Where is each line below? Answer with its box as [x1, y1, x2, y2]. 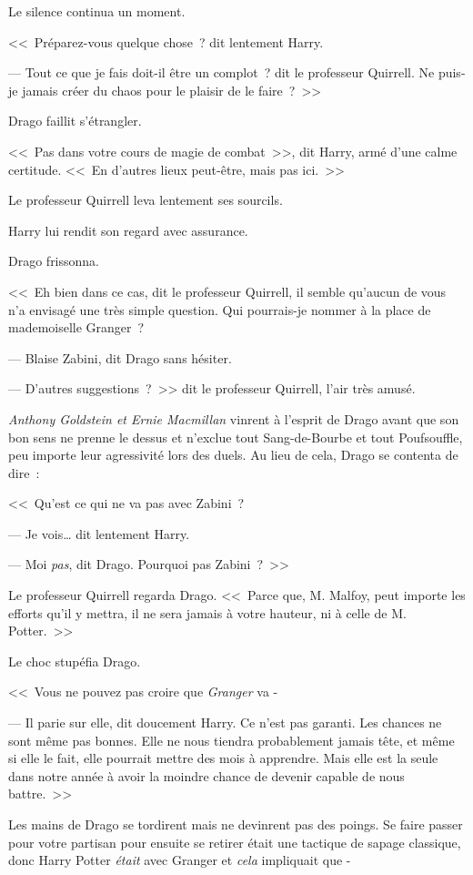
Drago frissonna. [8, 251, 100, 270]
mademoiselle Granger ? [8, 318, 145, 337]
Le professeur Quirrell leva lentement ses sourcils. [8, 190, 283, 209]
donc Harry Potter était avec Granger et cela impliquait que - [8, 850, 351, 870]
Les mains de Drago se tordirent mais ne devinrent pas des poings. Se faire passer [8, 815, 463, 833]
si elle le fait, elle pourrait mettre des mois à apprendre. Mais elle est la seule [8, 748, 438, 768]
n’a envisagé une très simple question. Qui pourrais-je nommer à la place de [8, 300, 431, 319]
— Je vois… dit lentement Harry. [8, 524, 190, 543]
